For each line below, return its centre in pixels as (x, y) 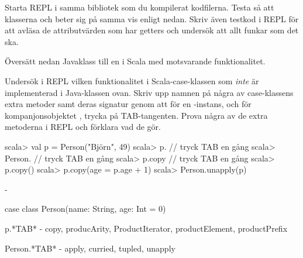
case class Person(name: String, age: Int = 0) (85, 209)
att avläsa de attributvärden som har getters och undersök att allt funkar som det (152, 30)
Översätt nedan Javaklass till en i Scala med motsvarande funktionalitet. (135, 61)
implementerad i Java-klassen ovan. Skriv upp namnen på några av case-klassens (149, 92)
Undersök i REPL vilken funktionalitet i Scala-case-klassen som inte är (132, 80)
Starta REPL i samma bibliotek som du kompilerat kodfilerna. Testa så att (140, 7)
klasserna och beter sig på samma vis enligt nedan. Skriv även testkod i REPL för (152, 18)
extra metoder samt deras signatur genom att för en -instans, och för (128, 104)
